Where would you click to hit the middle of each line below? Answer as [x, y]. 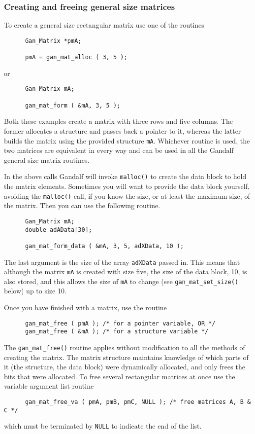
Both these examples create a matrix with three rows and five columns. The [118, 121]
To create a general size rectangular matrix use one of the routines [104, 25]
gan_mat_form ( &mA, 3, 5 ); [73, 105]
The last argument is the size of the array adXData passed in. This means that [122, 262]
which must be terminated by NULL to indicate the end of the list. [103, 426]
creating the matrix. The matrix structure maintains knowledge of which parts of [126, 357]
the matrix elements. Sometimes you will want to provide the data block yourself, [127, 186]
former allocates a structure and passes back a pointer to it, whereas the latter [123, 130]
